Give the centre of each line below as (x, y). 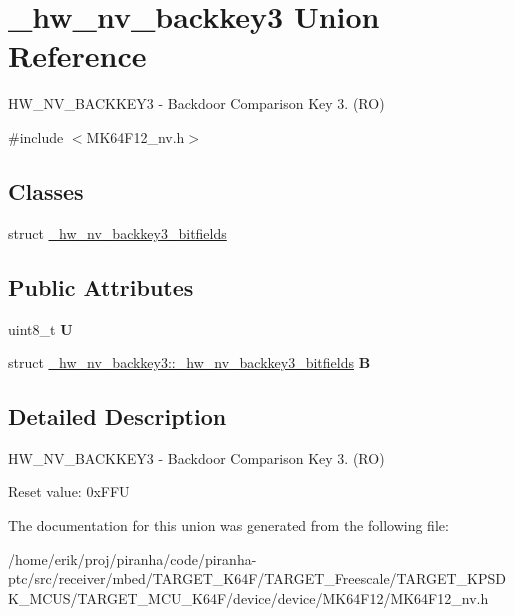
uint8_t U (40, 328)
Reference (77, 55)
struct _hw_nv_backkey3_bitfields (117, 232)
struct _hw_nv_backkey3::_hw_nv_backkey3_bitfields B (189, 362)
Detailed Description (117, 416)
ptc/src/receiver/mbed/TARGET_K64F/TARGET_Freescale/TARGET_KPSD (257, 578)
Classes (46, 190)
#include (36, 136)
